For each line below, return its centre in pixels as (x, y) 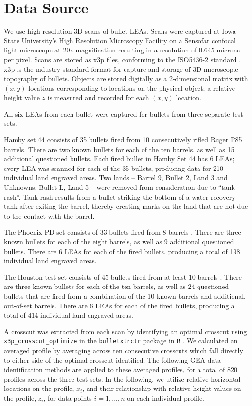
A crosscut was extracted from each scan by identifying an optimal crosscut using (126, 331)
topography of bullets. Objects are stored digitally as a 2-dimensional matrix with (126, 78)
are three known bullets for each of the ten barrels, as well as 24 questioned (117, 286)
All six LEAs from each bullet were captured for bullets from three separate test (124, 113)
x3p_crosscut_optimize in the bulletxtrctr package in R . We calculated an (121, 341)
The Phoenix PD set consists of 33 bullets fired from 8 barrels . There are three (123, 232)
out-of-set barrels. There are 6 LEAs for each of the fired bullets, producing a (119, 305)
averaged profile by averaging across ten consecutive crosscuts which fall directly (124, 350)
